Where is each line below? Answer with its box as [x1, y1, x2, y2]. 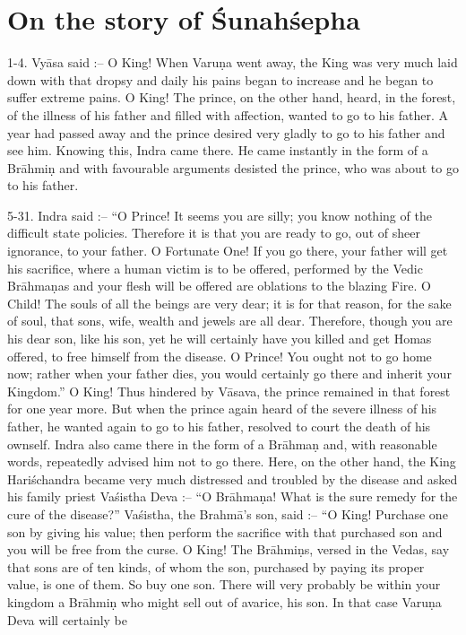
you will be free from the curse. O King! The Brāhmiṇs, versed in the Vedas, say [7, 540, 450, 559]
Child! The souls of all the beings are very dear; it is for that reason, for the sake [7, 293, 452, 312]
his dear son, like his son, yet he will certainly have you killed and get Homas [7, 329, 432, 348]
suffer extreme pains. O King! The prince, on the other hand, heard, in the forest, [7, 88, 456, 107]
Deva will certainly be [7, 610, 128, 629]
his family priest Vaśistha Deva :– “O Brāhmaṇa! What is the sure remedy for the [7, 487, 458, 506]
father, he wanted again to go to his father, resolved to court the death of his [7, 417, 431, 435]
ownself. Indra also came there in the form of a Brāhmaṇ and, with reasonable [7, 434, 437, 453]
